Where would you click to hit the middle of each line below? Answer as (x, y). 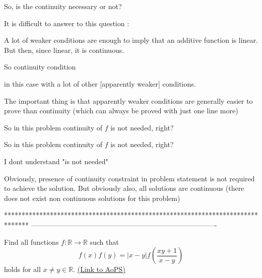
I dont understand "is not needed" (56, 161)
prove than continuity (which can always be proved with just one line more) (121, 111)
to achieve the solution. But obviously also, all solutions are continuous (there (124, 188)
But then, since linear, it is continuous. (64, 50)
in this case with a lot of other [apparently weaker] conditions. (100, 83)
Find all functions (31, 241)
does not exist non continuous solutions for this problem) (92, 198)
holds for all (22, 269)
